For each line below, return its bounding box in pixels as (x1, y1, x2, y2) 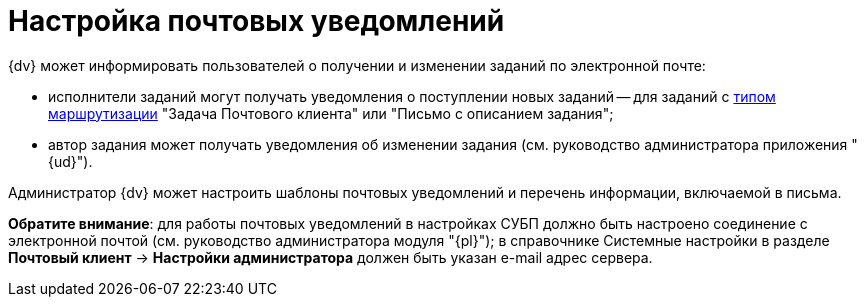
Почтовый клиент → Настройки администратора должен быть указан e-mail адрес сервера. (8, 248, 653, 266)
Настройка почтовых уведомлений (8, 4, 505, 38)
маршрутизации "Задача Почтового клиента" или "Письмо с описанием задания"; (48, 104, 614, 122)
